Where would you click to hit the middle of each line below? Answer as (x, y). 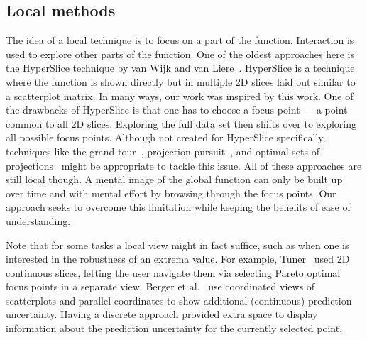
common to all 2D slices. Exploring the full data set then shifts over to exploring (181, 123)
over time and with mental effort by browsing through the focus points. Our (171, 193)
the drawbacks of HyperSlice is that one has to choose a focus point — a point (177, 110)
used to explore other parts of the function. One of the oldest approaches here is (180, 54)
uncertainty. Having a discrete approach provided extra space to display (162, 314)
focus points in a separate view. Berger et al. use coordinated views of (160, 286)
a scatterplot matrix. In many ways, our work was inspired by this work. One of (180, 95)
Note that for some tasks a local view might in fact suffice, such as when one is (177, 245)
